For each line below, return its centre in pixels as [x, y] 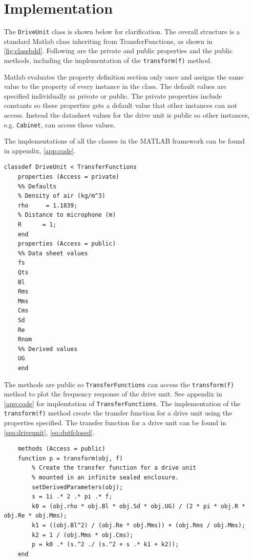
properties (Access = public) [67, 244]
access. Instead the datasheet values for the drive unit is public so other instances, [127, 115]
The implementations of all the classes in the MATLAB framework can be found [125, 141]
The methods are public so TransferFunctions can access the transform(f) [119, 384]
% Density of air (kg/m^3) [62, 196]
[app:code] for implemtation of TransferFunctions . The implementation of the [122, 403]
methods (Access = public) [62, 449]
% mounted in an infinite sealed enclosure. [105, 478]
